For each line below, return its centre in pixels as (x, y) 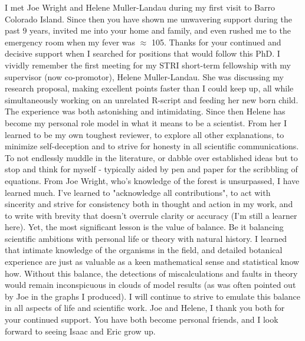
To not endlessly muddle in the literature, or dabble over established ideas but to (151, 157)
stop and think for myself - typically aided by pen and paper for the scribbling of (151, 169)
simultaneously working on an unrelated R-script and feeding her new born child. (152, 99)
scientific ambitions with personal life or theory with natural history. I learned (146, 238)
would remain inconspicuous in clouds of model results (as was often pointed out (150, 285)
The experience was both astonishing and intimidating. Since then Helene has (145, 111)
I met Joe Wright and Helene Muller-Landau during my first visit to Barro (140, 7)
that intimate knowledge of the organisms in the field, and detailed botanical (144, 250)
